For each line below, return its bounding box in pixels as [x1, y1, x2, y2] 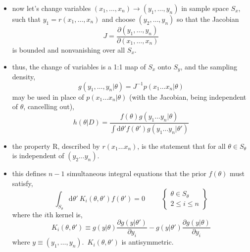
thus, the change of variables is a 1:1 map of [12, 61, 146, 71]
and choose [101, 14, 135, 24]
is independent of [12, 150, 64, 161]
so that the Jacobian [177, 14, 239, 24]
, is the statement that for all [137, 140, 226, 151]
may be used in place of [12, 91, 84, 102]
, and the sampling [180, 61, 237, 71]
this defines [12, 168, 47, 179]
